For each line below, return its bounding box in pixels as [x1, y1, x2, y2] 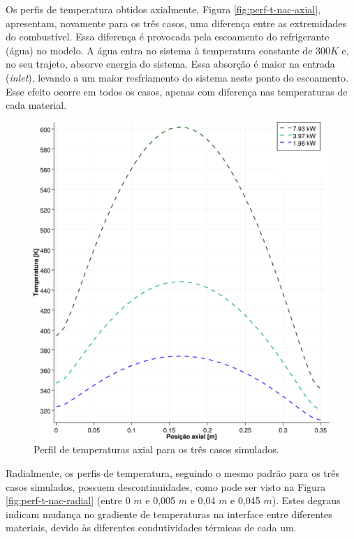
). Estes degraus [272, 493, 341, 508]
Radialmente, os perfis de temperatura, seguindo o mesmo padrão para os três [6, 466, 340, 480]
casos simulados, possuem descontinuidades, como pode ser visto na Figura [6, 479, 326, 494]
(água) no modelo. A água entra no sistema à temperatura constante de [6, 43, 313, 57]
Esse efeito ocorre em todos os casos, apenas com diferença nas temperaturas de [6, 84, 348, 98]
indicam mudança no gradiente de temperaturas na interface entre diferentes [6, 506, 332, 521]
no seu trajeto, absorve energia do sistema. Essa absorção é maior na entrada [6, 56, 335, 71]
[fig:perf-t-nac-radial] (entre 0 [6, 493, 131, 508]
